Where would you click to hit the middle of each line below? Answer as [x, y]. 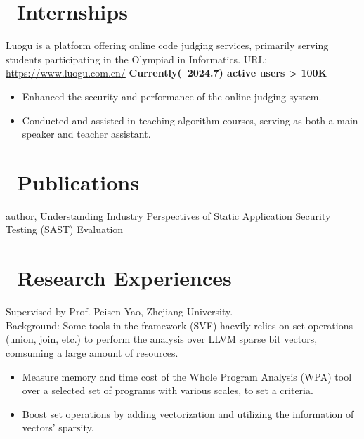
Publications [78, 182]
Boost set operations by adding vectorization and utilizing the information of [188, 413]
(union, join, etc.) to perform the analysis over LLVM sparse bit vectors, [162, 339]
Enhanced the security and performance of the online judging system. [172, 96]
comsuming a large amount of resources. [92, 352]
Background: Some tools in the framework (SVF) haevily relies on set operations [180, 325]
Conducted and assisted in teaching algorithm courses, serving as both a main [190, 120]
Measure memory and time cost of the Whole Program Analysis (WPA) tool [187, 376]
